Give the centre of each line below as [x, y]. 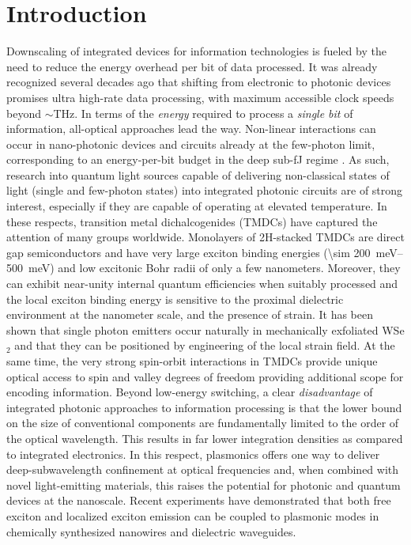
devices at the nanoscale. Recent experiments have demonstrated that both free [199, 500]
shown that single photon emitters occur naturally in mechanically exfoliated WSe [205, 329]
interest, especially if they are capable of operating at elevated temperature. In [197, 206]
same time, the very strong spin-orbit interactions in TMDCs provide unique [192, 361]
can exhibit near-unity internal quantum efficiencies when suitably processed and [202, 284]
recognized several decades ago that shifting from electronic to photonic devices [199, 82]
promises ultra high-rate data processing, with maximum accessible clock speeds [200, 97]
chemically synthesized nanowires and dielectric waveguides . [151, 531]
